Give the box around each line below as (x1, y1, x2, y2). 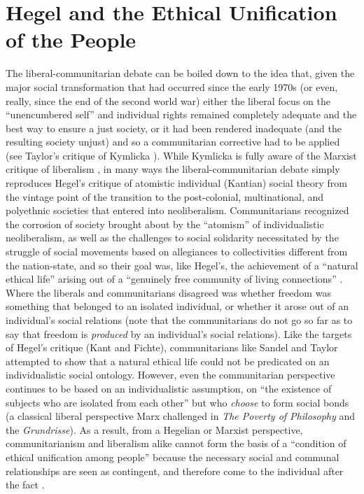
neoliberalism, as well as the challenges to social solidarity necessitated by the (6, 230, 339, 245)
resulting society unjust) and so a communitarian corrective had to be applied (6, 134, 340, 149)
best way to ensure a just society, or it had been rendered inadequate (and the (6, 120, 342, 135)
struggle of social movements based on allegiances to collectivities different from (6, 244, 348, 259)
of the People (6, 25, 136, 54)
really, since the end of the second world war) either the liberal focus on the (6, 93, 330, 108)
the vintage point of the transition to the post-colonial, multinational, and (6, 189, 324, 204)
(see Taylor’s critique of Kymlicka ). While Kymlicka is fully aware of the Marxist (6, 148, 357, 162)
